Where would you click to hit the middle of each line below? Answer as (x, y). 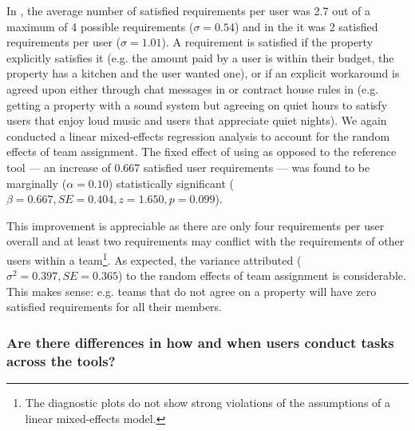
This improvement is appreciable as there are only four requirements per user (196, 225)
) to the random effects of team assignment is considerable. (262, 275)
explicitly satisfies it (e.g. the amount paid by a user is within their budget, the (200, 57)
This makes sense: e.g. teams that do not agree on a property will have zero (192, 291)
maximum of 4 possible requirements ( (100, 26)
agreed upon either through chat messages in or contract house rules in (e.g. (193, 88)
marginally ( (37, 183)
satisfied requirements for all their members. (114, 307)
